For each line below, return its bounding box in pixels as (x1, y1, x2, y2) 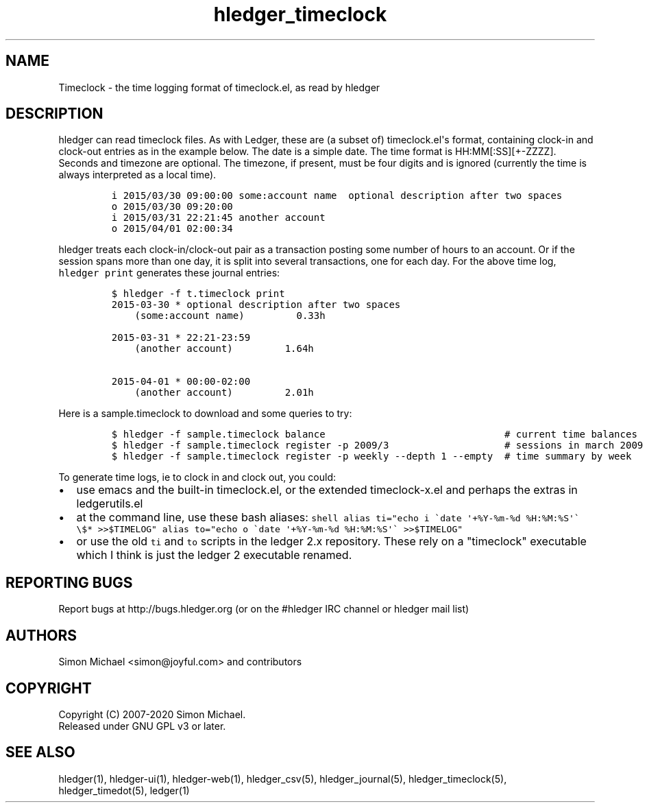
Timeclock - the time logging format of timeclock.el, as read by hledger (58, 81, 380, 93)
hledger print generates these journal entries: (58, 267, 280, 279)
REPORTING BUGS (5, 573, 133, 591)
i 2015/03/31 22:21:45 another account (111, 212, 326, 224)
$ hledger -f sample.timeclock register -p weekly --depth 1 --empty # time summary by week (111, 451, 632, 462)
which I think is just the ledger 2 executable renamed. (76, 548, 352, 562)
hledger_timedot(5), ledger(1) (58, 784, 190, 796)
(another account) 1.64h (134, 343, 314, 355)
